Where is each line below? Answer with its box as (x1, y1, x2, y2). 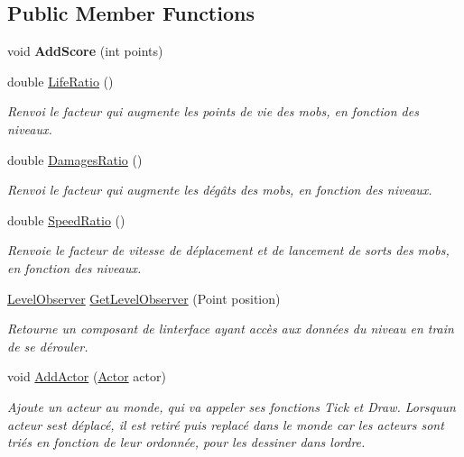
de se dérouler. (7, 336, 88, 355)
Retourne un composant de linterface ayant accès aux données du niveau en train (7, 319, 454, 338)
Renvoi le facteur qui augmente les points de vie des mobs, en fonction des (7, 102, 419, 121)
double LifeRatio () (7, 71, 114, 90)
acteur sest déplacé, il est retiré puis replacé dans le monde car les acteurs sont (7, 415, 444, 434)
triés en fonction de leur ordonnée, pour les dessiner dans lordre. (7, 433, 366, 452)
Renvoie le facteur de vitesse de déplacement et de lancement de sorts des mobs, (7, 241, 450, 260)
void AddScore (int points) (7, 41, 163, 60)
